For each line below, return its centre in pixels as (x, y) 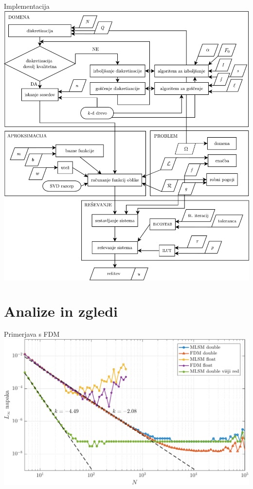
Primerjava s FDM (32, 334)
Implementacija (27, 6)
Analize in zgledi (61, 311)
